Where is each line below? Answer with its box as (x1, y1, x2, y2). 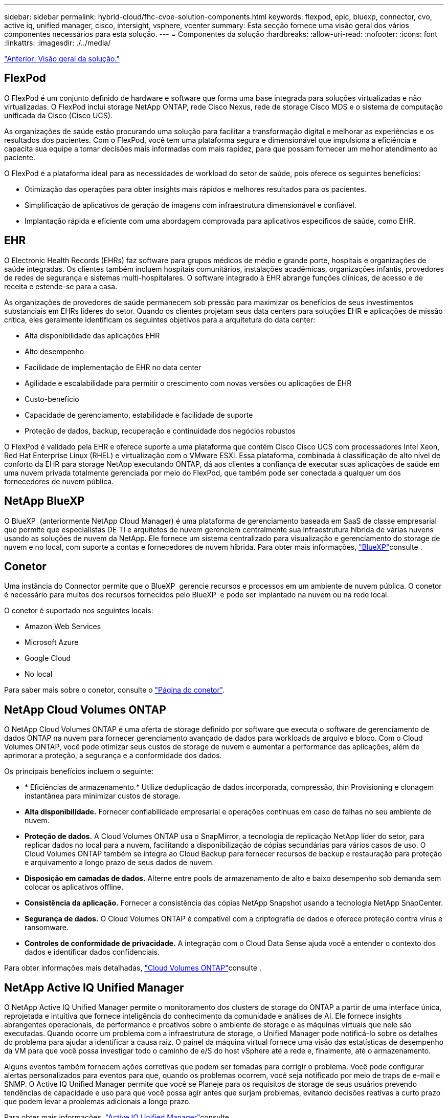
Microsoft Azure (25, 638, 79, 647)
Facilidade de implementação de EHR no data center (25, 362, 201, 372)
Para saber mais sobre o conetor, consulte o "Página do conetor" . (4, 685, 225, 695)
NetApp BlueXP (4, 494, 85, 508)
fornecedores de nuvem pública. (4, 477, 114, 486)
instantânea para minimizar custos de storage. (25, 791, 181, 801)
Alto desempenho (25, 347, 84, 356)
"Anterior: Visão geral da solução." (4, 54, 120, 63)
